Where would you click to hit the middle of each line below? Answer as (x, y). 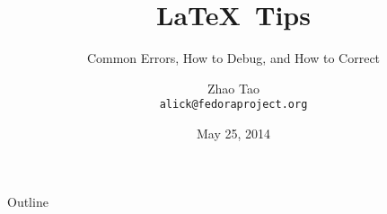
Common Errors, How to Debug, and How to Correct (233, 58)
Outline (28, 201)
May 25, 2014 (233, 133)
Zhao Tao (233, 88)
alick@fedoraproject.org (233, 105)
